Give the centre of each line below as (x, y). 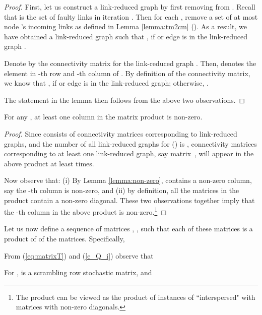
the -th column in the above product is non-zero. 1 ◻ (85, 211)
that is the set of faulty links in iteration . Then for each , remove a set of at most (131, 16)
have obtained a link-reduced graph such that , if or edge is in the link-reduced (126, 36)
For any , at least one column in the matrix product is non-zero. (103, 117)
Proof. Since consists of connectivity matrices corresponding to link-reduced (121, 133)
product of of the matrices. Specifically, (64, 238)
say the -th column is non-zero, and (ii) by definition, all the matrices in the (122, 190)
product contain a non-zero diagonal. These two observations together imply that (129, 200)
